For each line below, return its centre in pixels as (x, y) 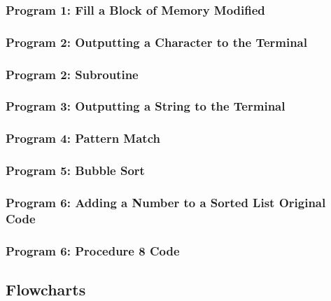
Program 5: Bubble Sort (75, 170)
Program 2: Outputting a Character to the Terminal (156, 42)
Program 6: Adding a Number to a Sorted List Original (166, 202)
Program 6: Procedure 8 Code (93, 250)
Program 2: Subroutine (72, 74)
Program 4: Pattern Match (83, 138)
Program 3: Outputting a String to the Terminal (146, 106)
